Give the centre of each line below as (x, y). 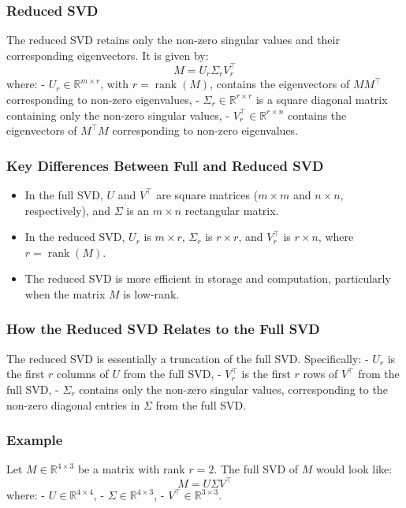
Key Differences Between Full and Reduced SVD (165, 165)
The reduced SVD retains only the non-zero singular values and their (173, 40)
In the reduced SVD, (75, 237)
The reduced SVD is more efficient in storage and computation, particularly (208, 278)
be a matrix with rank (131, 469)
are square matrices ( (207, 194)
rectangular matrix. (232, 210)
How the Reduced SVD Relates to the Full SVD (163, 329)
